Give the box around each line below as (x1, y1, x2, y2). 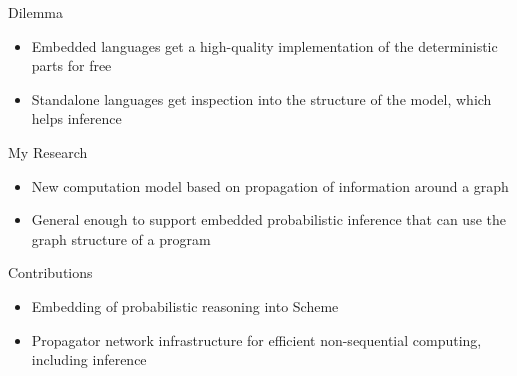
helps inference (31, 108, 122, 129)
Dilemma (8, 2, 64, 22)
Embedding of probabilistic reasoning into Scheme (31, 295, 339, 316)
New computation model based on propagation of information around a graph (31, 175, 509, 196)
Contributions (8, 262, 93, 283)
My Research (8, 141, 88, 162)
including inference (31, 349, 147, 370)
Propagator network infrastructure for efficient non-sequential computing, (31, 329, 482, 350)
